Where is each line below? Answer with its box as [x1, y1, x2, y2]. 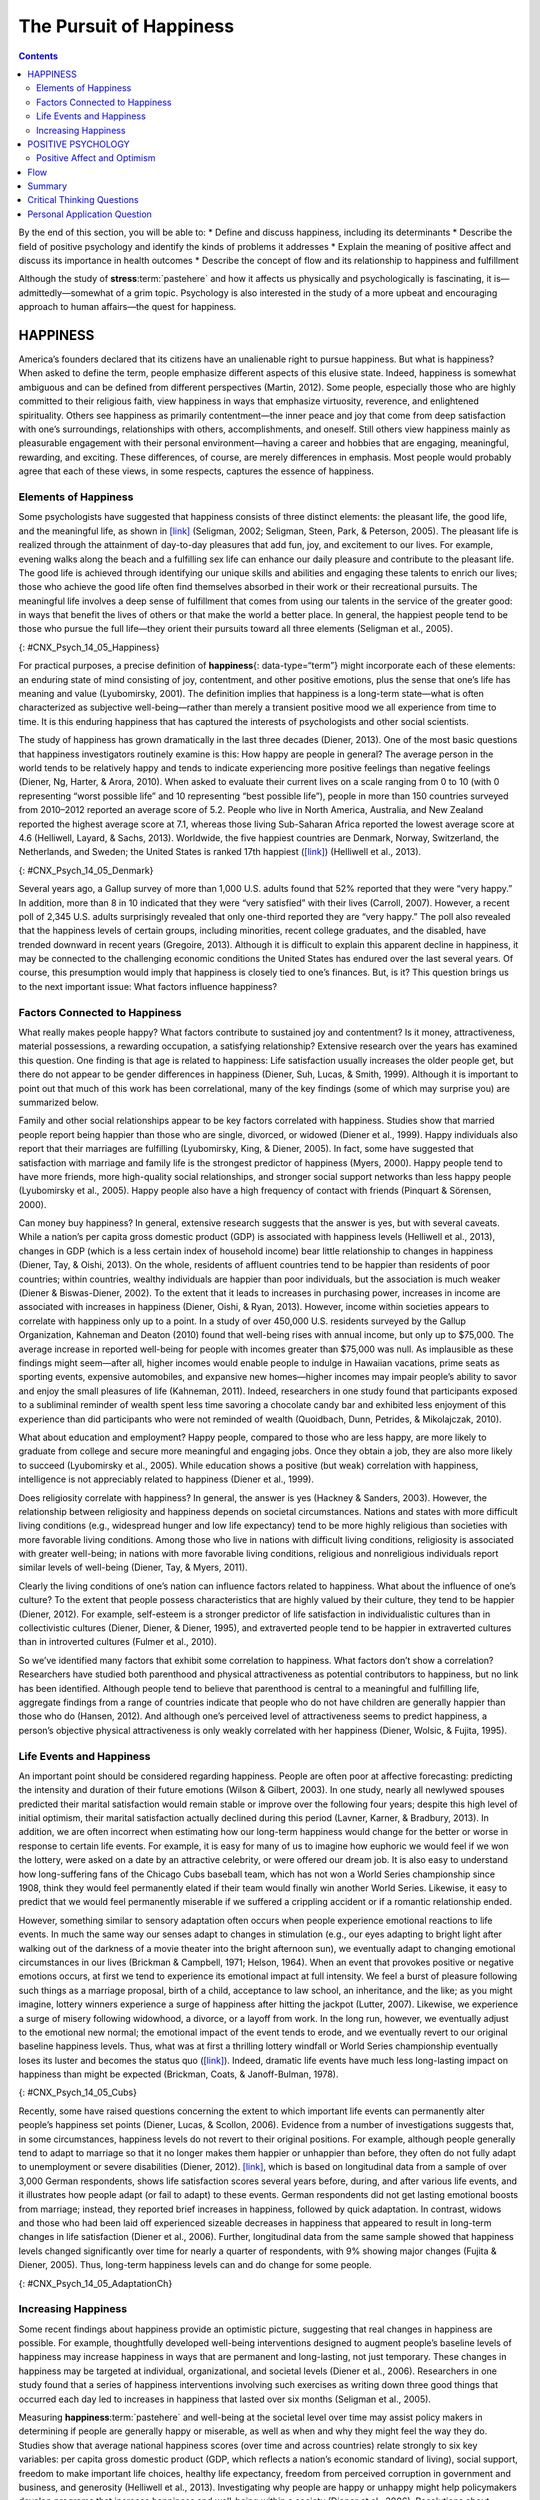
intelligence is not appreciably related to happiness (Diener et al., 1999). [18, 1473, 315, 1485]
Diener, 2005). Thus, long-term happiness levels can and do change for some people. [18, 2259, 372, 2271]
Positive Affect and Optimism [36, 152, 156, 164]
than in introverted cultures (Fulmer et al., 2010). [18, 1636, 217, 1648]
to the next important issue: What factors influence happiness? [18, 980, 278, 992]
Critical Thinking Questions [27, 194, 139, 206]
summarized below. [18, 1096, 99, 1108]
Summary [27, 180, 68, 192]
